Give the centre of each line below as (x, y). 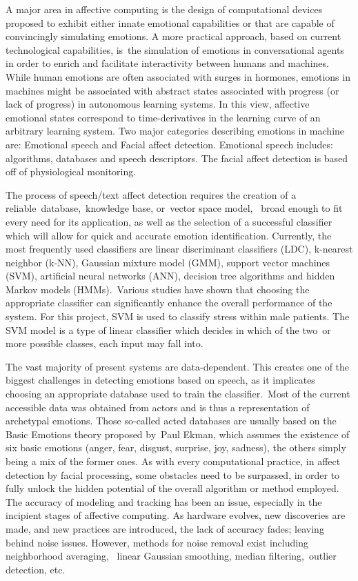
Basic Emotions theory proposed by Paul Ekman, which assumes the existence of (178, 434)
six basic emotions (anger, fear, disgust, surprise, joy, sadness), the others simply (176, 447)
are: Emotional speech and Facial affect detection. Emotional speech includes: (169, 144)
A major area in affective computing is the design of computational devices (164, 9)
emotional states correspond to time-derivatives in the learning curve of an (163, 117)
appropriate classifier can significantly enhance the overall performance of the (169, 303)
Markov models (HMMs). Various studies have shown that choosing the (158, 289)
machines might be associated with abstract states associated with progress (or (172, 90)
